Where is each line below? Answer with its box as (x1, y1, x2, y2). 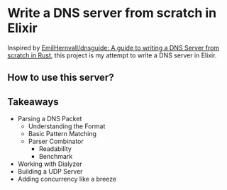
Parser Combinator (28, 137, 84, 146)
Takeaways (7, 96, 59, 108)
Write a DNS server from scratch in (7, 5, 217, 21)
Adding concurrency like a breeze (17, 175, 117, 184)
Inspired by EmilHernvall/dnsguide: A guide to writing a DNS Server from (7, 43, 220, 52)
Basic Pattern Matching (28, 130, 97, 138)
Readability (38, 145, 72, 153)
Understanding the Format (28, 122, 106, 130)
